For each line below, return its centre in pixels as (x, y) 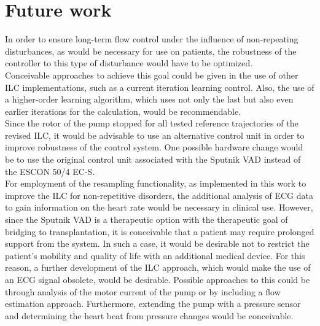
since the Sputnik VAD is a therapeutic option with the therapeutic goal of (146, 219)
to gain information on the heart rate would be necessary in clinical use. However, (159, 207)
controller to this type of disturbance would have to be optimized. (129, 63)
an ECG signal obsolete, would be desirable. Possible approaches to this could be (158, 279)
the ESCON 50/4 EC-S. (50, 171)
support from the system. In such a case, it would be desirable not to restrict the (157, 243)
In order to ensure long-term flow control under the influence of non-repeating (152, 39)
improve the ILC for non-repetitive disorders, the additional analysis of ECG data (159, 195)
